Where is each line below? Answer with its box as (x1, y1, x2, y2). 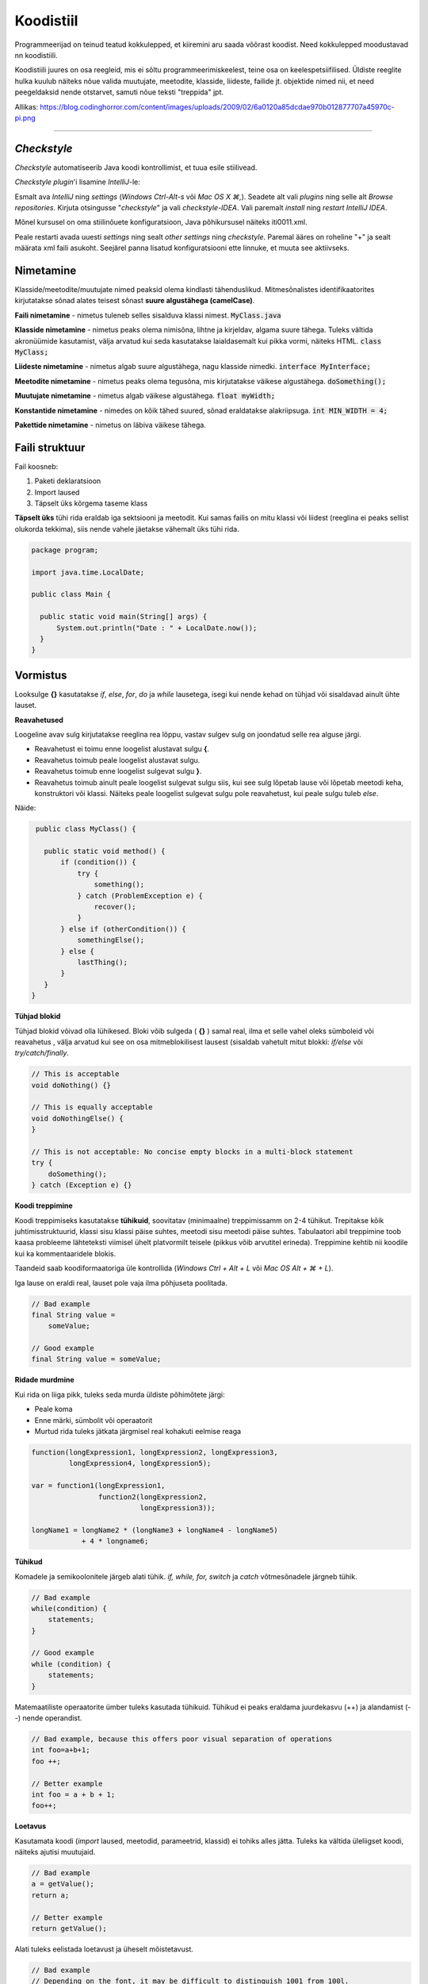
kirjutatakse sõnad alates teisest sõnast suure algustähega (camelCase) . (14, 296, 255, 306)
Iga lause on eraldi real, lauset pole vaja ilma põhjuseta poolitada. (14, 1278, 227, 1287)
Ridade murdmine (14, 1375, 75, 1385)
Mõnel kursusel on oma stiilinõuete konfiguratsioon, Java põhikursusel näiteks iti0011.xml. (14, 217, 308, 227)
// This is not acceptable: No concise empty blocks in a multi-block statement (31, 1148, 353, 1156)
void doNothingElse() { (31, 1113, 124, 1123)
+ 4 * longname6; (81, 1536, 149, 1546)
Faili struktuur (14, 440, 86, 454)
